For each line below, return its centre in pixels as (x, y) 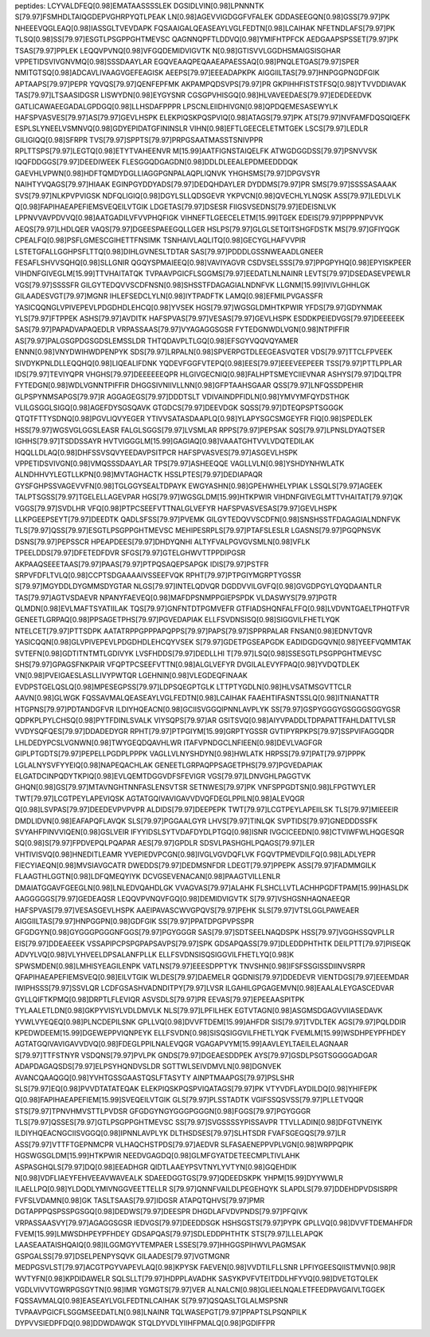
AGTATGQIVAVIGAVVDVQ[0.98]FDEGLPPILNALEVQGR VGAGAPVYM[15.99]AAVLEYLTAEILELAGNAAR (182, 1044)
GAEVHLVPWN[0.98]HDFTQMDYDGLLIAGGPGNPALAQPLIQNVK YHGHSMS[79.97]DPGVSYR (167, 173)
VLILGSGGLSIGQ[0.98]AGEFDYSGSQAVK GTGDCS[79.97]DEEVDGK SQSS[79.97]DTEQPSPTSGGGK (179, 408)
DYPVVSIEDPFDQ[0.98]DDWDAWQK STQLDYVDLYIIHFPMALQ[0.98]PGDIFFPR (145, 1323)
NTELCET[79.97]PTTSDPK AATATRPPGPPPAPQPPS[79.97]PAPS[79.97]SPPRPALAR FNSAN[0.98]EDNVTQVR (194, 631)
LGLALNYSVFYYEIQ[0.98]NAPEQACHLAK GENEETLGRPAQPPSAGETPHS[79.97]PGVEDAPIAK (168, 765)
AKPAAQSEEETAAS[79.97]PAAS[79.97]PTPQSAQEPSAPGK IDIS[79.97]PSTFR (142, 564)
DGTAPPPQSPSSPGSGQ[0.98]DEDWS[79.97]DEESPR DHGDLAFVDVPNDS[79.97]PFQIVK (161, 1212)
